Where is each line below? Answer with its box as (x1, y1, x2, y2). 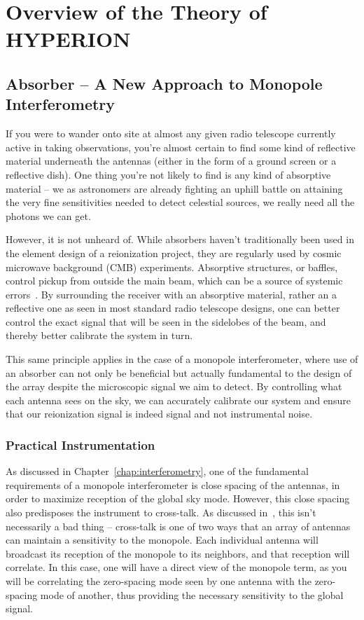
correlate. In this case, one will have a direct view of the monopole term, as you (6, 560, 347, 574)
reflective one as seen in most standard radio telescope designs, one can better (6, 301, 340, 315)
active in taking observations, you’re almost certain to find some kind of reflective (6, 139, 356, 154)
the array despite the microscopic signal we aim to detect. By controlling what (6, 379, 342, 394)
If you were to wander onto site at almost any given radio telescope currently (6, 126, 336, 141)
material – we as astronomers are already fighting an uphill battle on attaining (6, 181, 343, 195)
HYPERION (6, 25, 131, 53)
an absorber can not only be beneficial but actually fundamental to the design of (6, 365, 352, 380)
